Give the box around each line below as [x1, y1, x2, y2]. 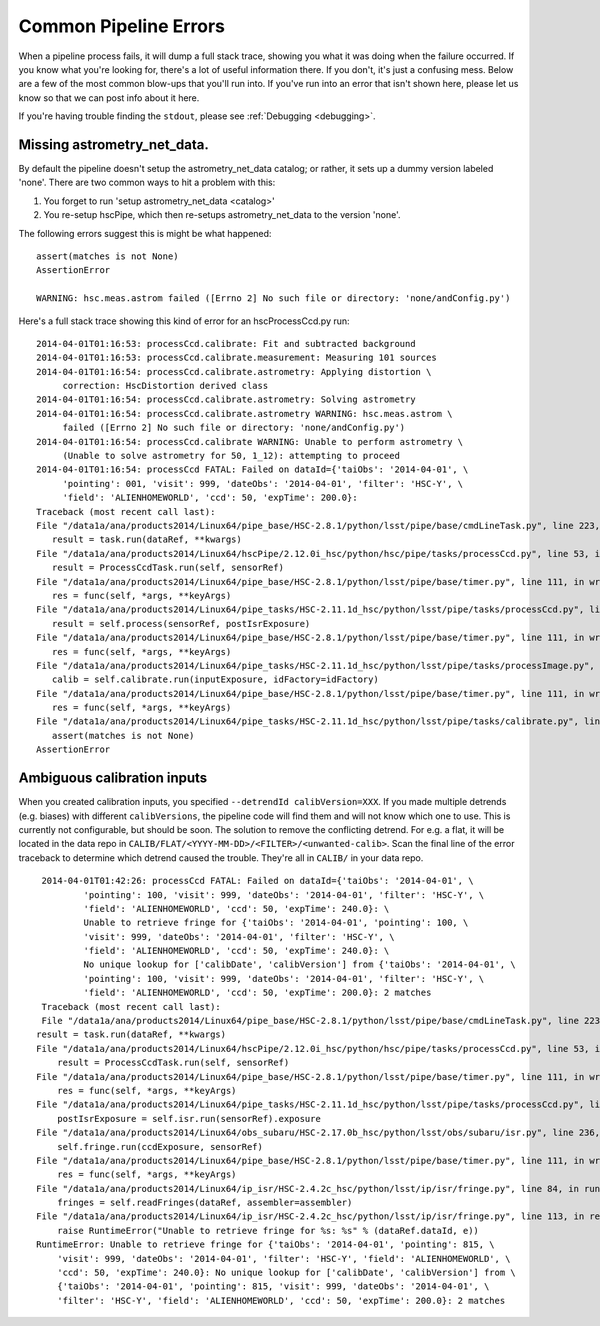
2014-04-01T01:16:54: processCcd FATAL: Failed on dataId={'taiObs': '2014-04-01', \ [36, 464, 469, 475]
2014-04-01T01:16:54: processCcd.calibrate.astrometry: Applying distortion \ [36, 366, 432, 377]
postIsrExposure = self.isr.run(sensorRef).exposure [56, 1113, 322, 1124]
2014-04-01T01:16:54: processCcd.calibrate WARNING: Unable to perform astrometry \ [36, 436, 464, 447]
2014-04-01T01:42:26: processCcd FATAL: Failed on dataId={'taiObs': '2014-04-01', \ [41, 875, 474, 887]
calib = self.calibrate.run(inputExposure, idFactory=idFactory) [51, 674, 379, 685]
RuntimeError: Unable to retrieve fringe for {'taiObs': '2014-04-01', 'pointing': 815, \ [36, 1239, 495, 1250]
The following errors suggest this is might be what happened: [18, 227, 272, 239]
